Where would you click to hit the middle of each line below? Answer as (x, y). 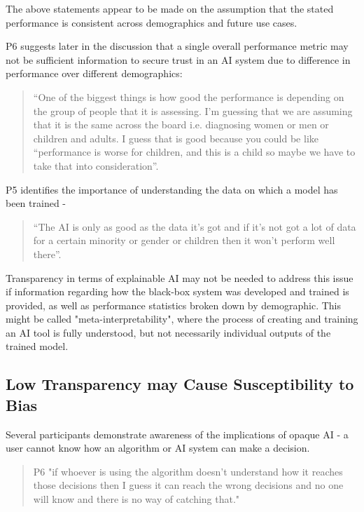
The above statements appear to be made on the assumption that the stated (170, 8)
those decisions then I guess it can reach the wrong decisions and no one (188, 485)
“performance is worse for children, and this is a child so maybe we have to (194, 152)
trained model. (37, 346)
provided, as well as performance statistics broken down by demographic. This (173, 305)
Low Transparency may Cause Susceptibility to (180, 384)
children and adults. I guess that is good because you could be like (176, 138)
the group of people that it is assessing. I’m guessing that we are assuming (193, 110)
